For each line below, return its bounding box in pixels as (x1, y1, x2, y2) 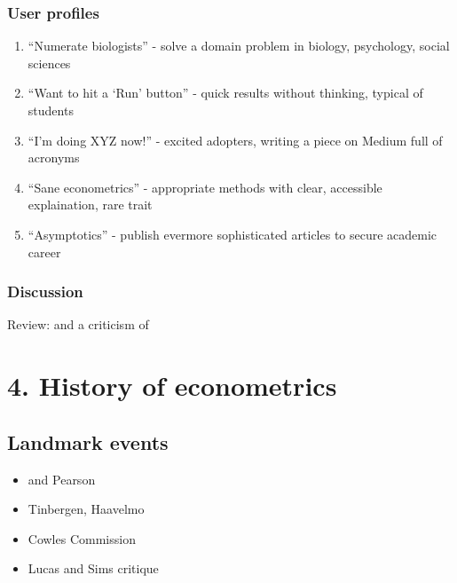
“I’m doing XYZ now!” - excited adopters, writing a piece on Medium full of (28, 130, 443, 149)
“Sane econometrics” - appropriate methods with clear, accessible (28, 177, 382, 196)
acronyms (28, 148, 80, 167)
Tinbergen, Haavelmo (28, 500, 145, 518)
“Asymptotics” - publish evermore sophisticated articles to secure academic (28, 225, 437, 243)
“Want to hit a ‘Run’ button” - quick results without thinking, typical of (28, 83, 423, 102)
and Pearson (28, 469, 96, 488)
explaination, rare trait (28, 195, 153, 214)
